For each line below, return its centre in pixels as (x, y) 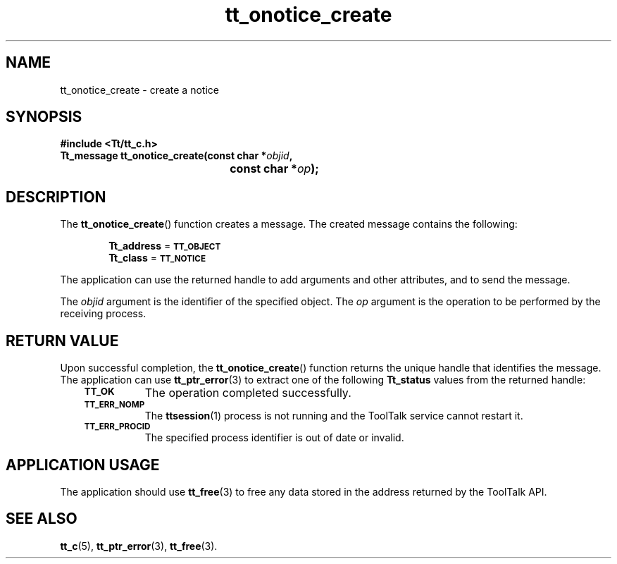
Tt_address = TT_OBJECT (165, 246)
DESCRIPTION (56, 197)
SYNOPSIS (44, 117)
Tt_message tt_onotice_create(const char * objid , (176, 156)
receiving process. (103, 314)
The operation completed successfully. (248, 393)
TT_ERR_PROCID (117, 427)
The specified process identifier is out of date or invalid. (274, 438)
